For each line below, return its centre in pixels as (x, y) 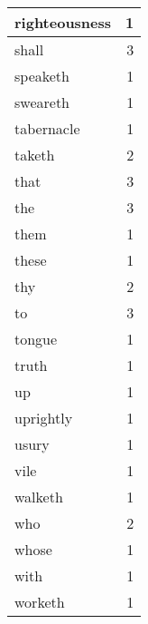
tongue (36, 339)
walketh (39, 497)
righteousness (63, 22)
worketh (40, 602)
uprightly (44, 418)
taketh (35, 155)
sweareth (42, 102)
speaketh (42, 76)
